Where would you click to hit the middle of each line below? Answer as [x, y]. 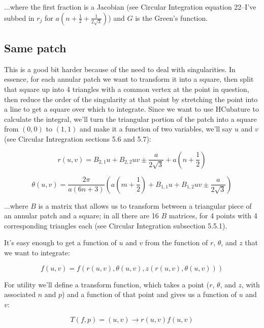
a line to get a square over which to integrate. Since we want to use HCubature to [131, 109]
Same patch [35, 47]
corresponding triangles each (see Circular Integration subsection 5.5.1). [116, 225]
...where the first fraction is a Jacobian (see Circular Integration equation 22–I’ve [130, 7]
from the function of [176, 242]
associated [20, 294]
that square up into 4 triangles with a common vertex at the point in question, [127, 89]
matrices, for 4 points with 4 [213, 216]
